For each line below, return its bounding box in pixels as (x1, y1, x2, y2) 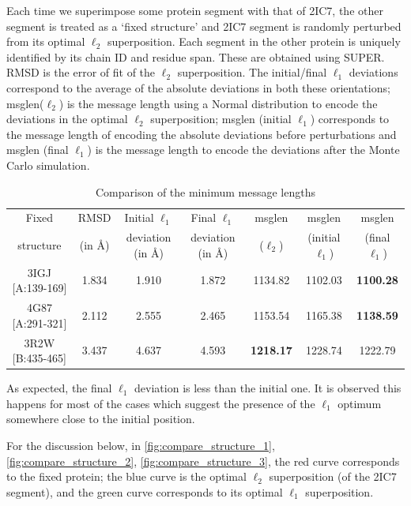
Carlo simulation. (6, 156, 90, 173)
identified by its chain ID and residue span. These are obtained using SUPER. (6, 48, 385, 65)
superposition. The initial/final (177, 64, 327, 81)
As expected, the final (6, 380, 112, 396)
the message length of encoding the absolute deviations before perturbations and (6, 126, 397, 142)
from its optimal (6, 33, 85, 50)
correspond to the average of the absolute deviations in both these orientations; (6, 79, 390, 96)
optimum (337, 395, 382, 411)
